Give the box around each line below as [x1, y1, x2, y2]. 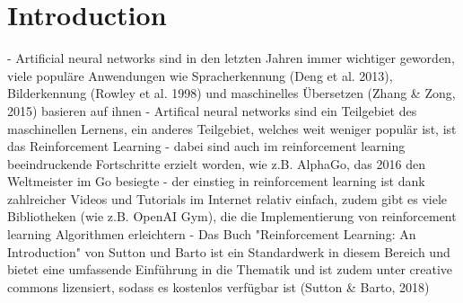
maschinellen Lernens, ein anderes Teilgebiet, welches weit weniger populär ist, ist [7, 119, 457, 138]
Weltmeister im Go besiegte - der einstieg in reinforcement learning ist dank [7, 172, 425, 191]
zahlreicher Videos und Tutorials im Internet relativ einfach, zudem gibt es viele [7, 189, 448, 208]
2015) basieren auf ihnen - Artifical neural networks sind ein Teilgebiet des [7, 101, 417, 120]
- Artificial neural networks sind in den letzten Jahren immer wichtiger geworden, [7, 49, 455, 67]
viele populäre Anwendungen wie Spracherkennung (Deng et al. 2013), [7, 66, 393, 85]
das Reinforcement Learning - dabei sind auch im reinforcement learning [7, 137, 406, 156]
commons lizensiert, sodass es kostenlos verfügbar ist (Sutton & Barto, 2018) [7, 277, 430, 296]
